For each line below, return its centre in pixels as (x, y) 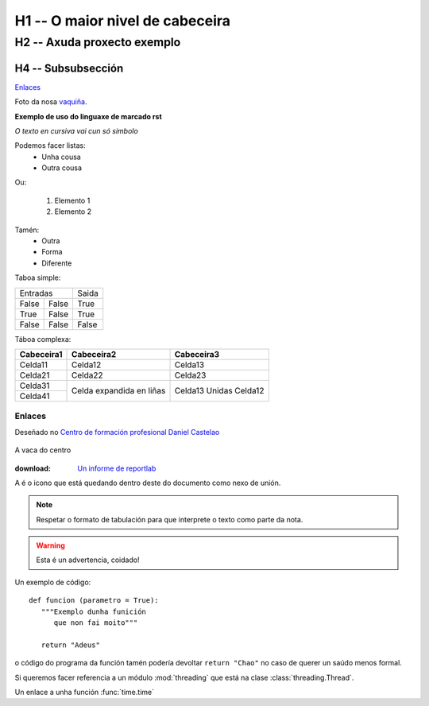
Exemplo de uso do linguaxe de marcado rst (88, 116)
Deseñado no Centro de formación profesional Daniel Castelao (117, 432)
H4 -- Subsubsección (69, 68)
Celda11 (33, 364)
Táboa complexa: (43, 339)
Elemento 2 (73, 211)
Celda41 (35, 396)
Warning (50, 545)
